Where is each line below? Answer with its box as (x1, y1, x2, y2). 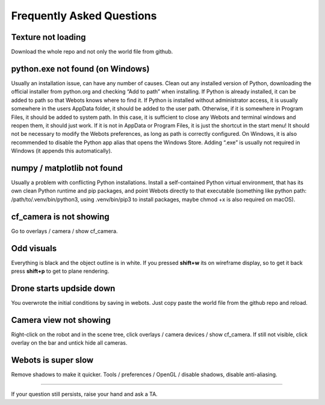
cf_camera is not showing (11, 211, 110, 222)
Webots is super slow (11, 355, 94, 365)
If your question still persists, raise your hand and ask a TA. (11, 391, 158, 398)
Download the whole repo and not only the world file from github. (11, 48, 173, 56)
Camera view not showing (11, 314, 111, 325)
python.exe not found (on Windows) (11, 63, 150, 74)
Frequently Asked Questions (11, 9, 157, 22)
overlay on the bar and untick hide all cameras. (11, 339, 128, 346)
